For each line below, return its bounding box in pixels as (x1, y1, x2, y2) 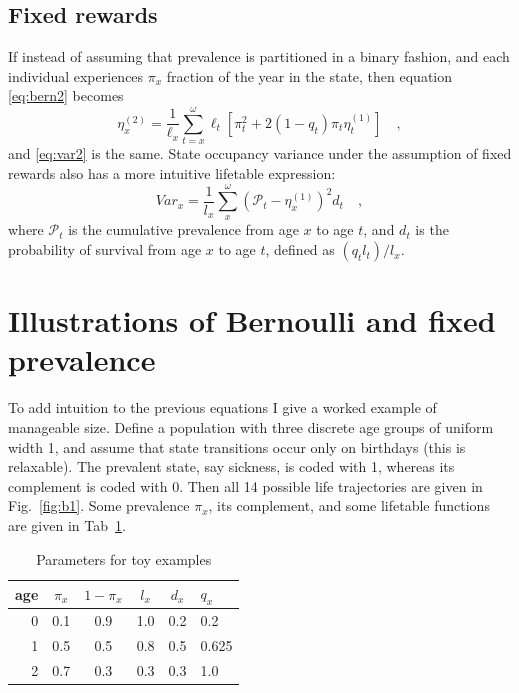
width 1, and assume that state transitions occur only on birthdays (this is (8, 436, 466, 457)
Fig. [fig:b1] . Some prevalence (8, 495, 190, 516)
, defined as (265, 239, 335, 260)
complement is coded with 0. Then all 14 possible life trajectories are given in (8, 475, 483, 496)
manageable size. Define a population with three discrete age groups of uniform (8, 416, 494, 437)
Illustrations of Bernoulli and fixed (8, 300, 496, 341)
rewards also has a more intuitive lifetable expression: (8, 162, 336, 183)
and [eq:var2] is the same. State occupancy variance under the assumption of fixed (8, 143, 512, 164)
